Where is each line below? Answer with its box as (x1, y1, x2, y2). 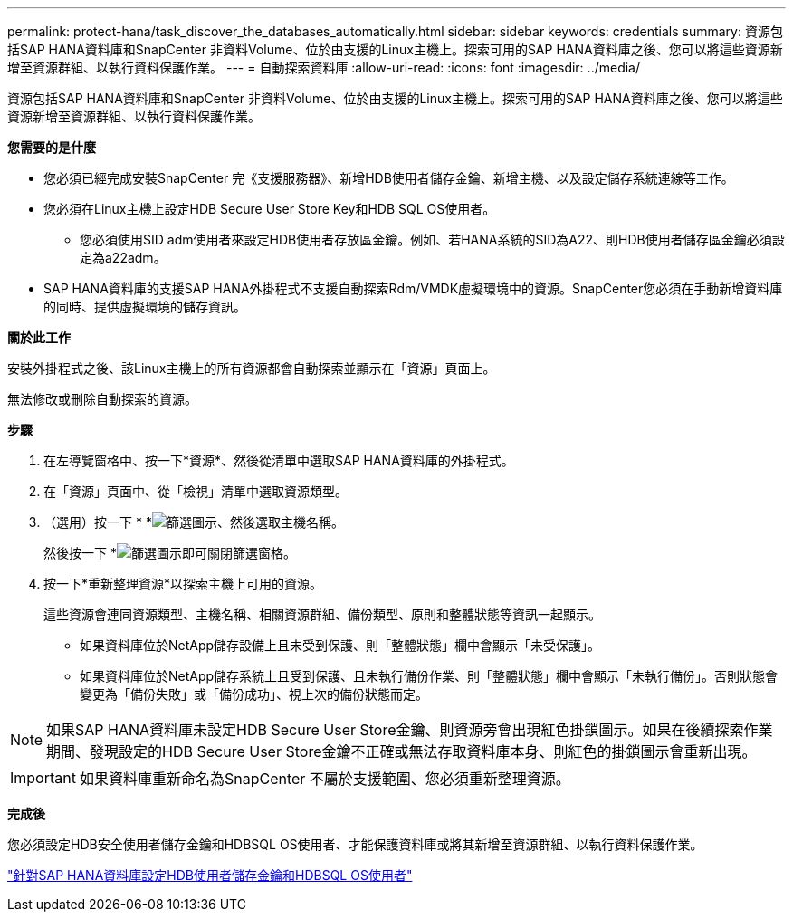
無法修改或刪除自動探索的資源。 (7, 391, 197, 407)
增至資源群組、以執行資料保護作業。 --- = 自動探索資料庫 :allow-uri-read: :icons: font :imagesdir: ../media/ (7, 60, 641, 75)
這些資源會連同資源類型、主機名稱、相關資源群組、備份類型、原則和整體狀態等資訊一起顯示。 (43, 607, 601, 622)
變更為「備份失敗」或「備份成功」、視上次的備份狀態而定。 (80, 686, 428, 702)
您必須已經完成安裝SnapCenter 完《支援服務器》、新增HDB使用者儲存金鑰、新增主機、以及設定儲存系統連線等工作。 (43, 170, 734, 186)
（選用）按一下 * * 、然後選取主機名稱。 (43, 514, 344, 530)
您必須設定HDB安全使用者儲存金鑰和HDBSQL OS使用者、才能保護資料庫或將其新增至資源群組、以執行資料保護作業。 (7, 837, 703, 852)
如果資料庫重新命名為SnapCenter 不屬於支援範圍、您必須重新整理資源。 (79, 770, 570, 788)
